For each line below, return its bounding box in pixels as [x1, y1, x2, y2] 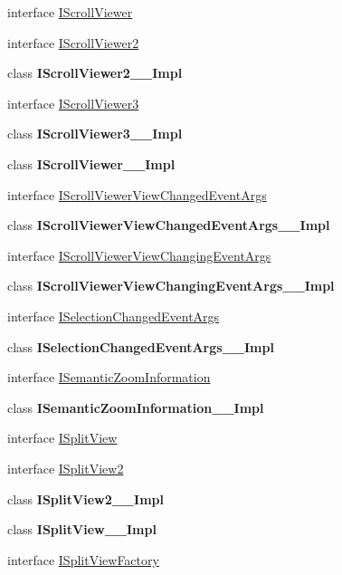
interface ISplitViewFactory [7, 550, 159, 569]
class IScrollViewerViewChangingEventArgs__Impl [7, 276, 335, 295]
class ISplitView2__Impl [7, 489, 164, 508]
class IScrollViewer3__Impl [7, 124, 183, 143]
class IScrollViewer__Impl [7, 154, 176, 173]
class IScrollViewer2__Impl [7, 63, 183, 82]
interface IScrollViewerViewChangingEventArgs [7, 245, 271, 264]
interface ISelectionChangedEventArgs [7, 306, 220, 325]
